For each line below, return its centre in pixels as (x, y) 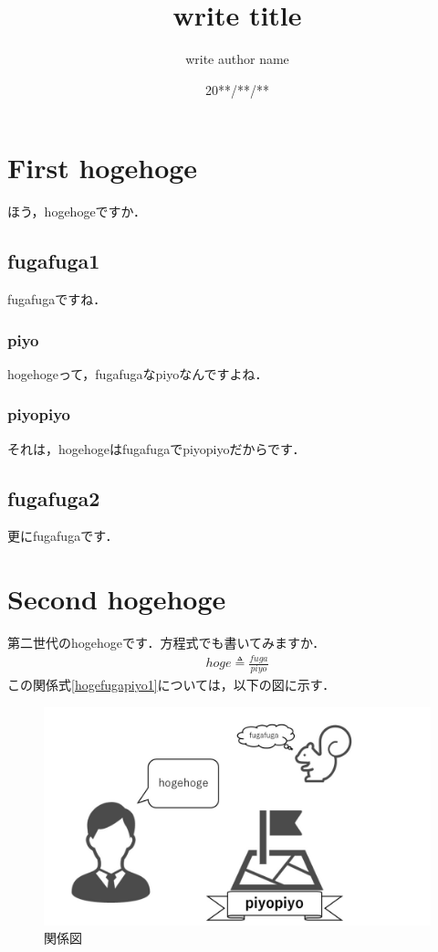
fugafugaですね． (57, 299)
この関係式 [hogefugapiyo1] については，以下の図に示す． (172, 685)
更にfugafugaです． (63, 536)
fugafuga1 (54, 261)
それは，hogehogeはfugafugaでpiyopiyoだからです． (156, 448)
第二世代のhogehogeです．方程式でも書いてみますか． (167, 643)
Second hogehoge (117, 599)
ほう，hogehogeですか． (77, 212)
